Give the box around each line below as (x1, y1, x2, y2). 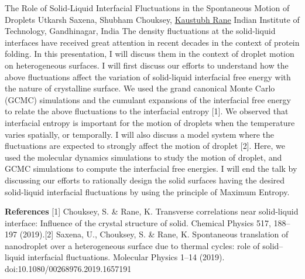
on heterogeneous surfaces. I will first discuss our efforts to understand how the (5, 59, 289, 71)
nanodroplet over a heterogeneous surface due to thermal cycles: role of (5, 239, 260, 251)
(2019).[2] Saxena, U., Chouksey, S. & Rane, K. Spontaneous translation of (19, 228, 289, 240)
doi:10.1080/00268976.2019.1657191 (5, 263, 132, 275)
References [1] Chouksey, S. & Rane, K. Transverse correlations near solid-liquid (5, 205, 299, 217)
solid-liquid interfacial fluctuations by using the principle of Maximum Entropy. (5, 185, 290, 198)
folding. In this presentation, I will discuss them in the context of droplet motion (5, 47, 294, 60)
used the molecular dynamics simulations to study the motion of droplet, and (5, 151, 282, 163)
